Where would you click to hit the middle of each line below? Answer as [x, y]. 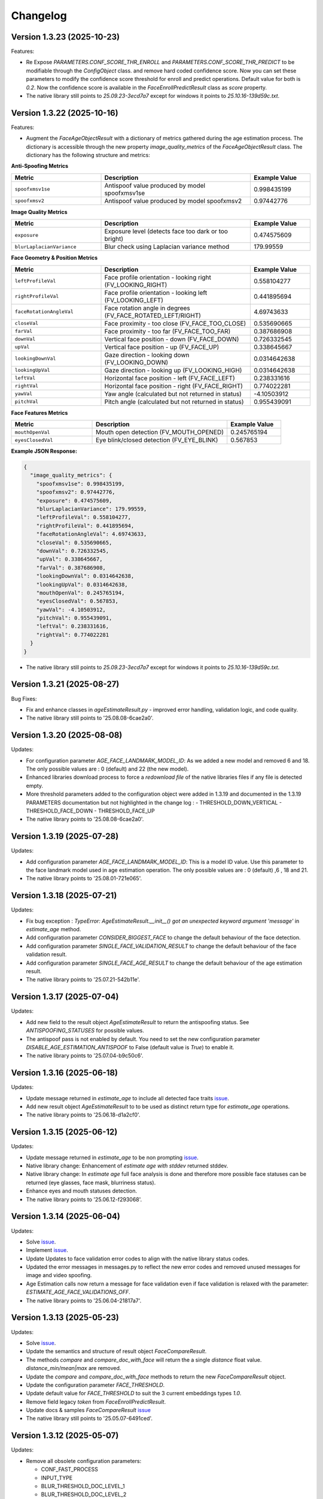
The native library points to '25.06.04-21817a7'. [84, 1301]
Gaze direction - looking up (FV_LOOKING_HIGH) [173, 370]
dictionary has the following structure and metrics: [88, 155]
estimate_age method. [54, 929]
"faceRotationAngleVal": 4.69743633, [92, 534]
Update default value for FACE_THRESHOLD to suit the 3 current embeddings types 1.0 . [134, 1393]
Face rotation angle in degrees [147, 308]
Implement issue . [47, 1250]
